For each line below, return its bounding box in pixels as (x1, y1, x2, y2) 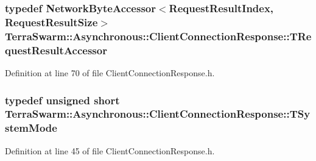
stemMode (5, 120, 57, 135)
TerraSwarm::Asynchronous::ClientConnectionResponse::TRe (5, 28, 312, 43)
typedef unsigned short (5, 92, 120, 107)
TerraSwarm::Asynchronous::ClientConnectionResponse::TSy (5, 106, 311, 121)
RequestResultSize (5, 14, 98, 29)
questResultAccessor (5, 42, 107, 57)
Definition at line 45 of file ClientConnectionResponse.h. (5, 144, 215, 157)
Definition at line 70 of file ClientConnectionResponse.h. (5, 66, 215, 79)
